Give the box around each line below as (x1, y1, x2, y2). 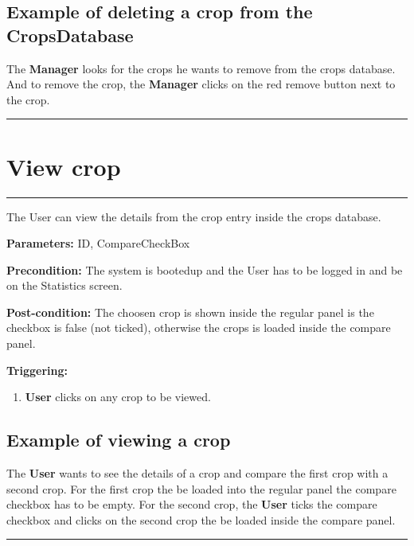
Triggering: (6, 361, 68, 378)
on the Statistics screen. (6, 277, 123, 294)
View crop (6, 150, 121, 182)
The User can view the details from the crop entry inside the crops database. (6, 208, 381, 224)
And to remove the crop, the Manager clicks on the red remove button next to (6, 76, 396, 92)
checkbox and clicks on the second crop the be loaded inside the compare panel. (6, 511, 396, 528)
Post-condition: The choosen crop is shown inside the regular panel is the (6, 303, 374, 320)
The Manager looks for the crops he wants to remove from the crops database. (6, 60, 396, 76)
